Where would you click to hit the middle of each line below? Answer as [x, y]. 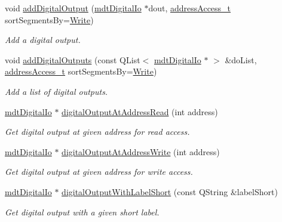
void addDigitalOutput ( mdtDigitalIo [73, 8]
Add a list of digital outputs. [56, 91]
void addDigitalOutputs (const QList [73, 59]
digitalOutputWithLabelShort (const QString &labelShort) [170, 191]
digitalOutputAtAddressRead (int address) [140, 111]
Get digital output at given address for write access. [99, 172]
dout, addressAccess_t [190, 8]
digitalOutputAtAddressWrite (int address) [141, 151]
